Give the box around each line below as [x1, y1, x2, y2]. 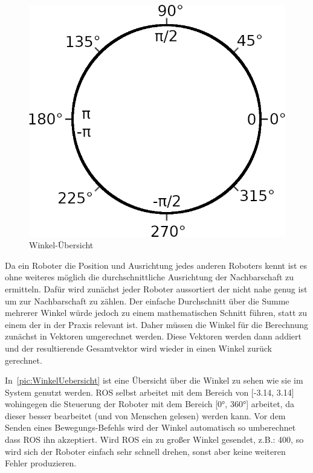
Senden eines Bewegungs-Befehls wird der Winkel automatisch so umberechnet [5, 421, 296, 434]
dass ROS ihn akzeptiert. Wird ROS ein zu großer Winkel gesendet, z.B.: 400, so [5, 433, 304, 446]
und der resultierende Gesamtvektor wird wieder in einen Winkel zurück [5, 341, 272, 354]
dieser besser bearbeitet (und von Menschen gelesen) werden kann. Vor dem [5, 409, 286, 422]
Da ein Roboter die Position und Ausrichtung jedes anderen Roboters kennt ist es [5, 259, 307, 271]
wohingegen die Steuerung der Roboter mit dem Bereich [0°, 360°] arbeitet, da [5, 397, 294, 410]
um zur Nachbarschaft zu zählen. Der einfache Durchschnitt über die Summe [5, 294, 289, 307]
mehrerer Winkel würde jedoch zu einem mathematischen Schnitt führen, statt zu [5, 306, 308, 319]
